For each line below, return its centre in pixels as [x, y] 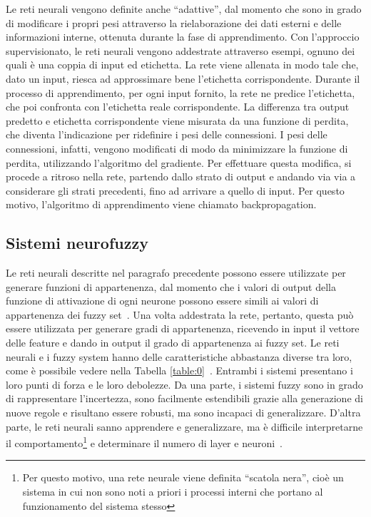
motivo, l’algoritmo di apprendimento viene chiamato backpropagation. [161, 204]
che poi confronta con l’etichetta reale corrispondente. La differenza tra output [178, 107]
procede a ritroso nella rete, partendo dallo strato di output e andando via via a [181, 176]
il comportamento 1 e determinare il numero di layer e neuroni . [144, 442]
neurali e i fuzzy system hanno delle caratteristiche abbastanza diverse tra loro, [179, 356]
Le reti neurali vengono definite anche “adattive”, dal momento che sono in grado [184, 9]
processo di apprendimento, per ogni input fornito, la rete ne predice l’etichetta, [181, 92]
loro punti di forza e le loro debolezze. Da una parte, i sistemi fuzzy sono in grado [184, 384]
